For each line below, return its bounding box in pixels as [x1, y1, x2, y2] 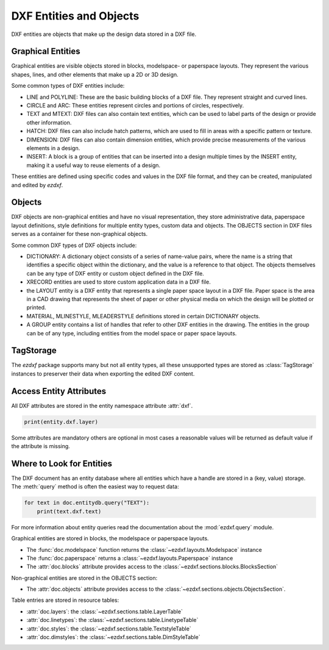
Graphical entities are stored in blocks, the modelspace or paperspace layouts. [11, 535, 210, 542]
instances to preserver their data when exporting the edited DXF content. [11, 370, 195, 377]
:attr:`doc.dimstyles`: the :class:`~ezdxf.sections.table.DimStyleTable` [26, 634, 200, 641]
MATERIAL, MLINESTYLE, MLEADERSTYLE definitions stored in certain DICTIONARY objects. [26, 312, 260, 320]
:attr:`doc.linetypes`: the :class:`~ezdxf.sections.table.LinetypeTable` [26, 616, 199, 624]
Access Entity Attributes [11, 386, 107, 396]
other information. [26, 119, 72, 126]
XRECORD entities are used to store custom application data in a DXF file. [26, 278, 211, 286]
